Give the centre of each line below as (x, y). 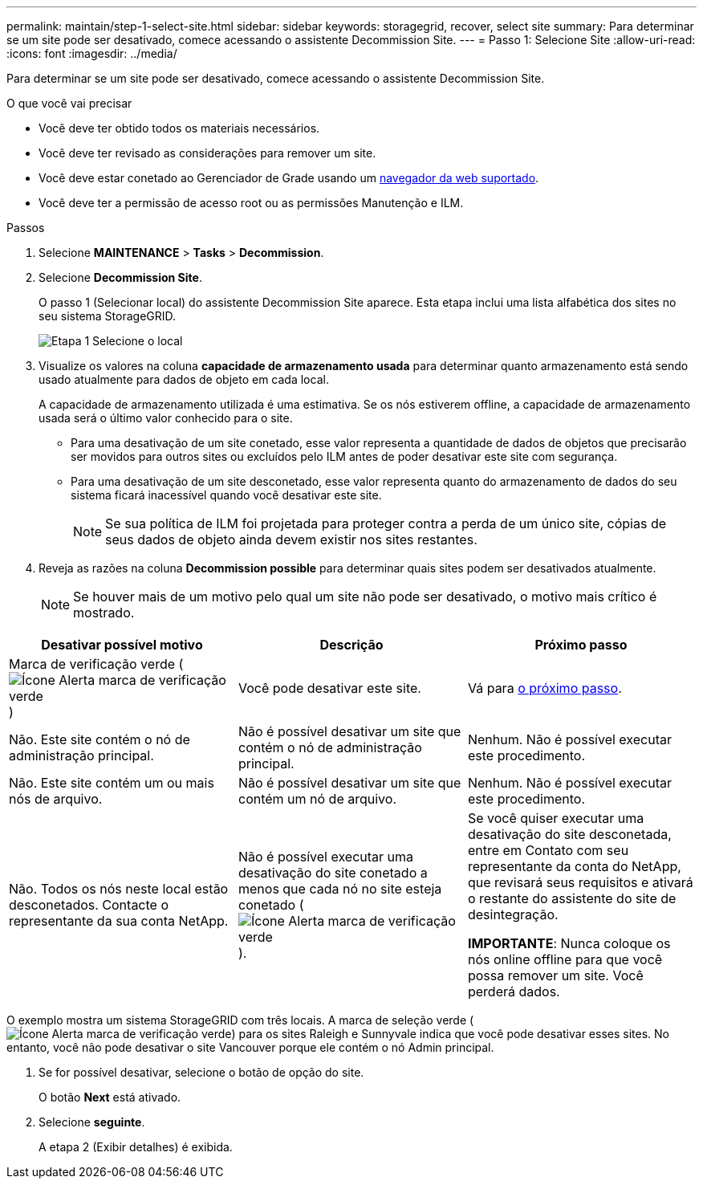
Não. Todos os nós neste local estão (119, 889)
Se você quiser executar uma (556, 818)
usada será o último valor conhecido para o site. (166, 418)
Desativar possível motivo (122, 645)
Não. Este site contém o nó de (100, 739)
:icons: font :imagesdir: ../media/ (92, 53)
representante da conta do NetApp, (574, 866)
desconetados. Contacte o (89, 905)
